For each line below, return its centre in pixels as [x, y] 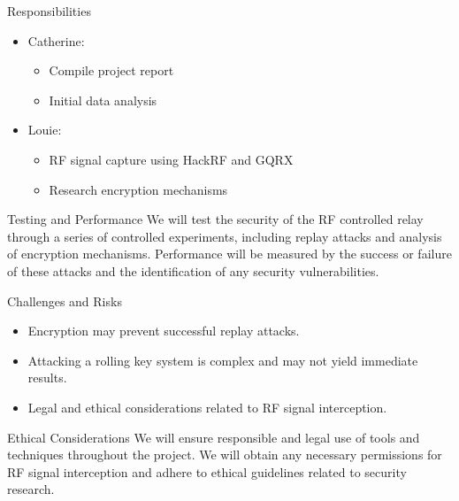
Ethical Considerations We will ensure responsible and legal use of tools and [214, 437]
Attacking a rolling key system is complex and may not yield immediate [223, 360]
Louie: [45, 130]
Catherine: [56, 40]
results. [47, 378]
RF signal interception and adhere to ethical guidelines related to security [207, 471]
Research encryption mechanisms [138, 189]
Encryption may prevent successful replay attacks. [164, 331]
